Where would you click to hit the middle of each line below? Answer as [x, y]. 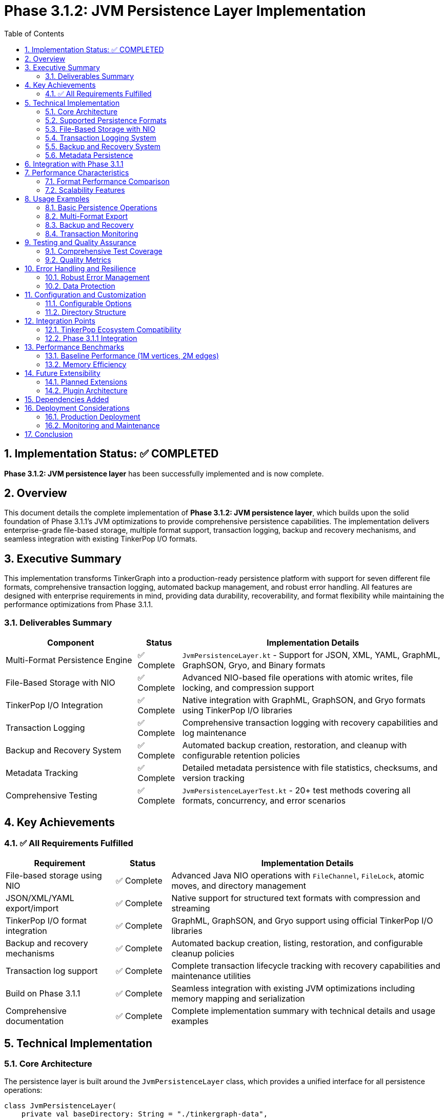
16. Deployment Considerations [77, 408]
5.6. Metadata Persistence [89, 155]
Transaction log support [52, 971]
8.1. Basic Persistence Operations [101, 207]
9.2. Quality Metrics [78, 259]
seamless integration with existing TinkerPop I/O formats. [101, 539]
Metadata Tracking [42, 773]
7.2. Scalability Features [85, 190]
